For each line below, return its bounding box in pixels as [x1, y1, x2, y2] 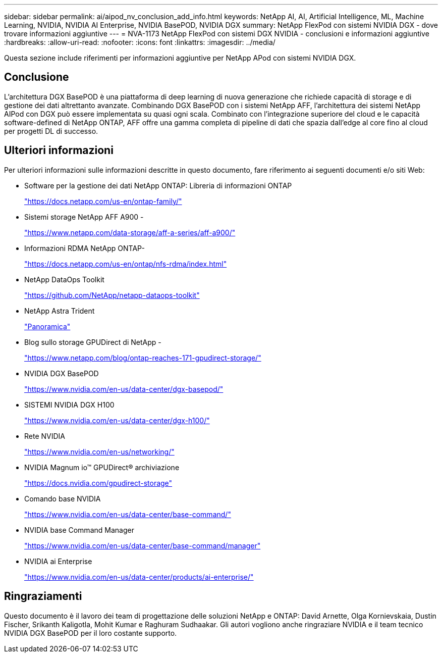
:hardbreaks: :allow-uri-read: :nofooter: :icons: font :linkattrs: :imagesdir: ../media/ [4, 38, 275, 46]
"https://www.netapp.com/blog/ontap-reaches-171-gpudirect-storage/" [24, 353, 261, 362]
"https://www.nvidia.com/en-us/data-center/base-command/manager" [24, 541, 261, 550]
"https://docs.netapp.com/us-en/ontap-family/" [24, 196, 182, 206]
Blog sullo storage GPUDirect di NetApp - [24, 337, 161, 346]
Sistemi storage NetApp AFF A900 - [24, 212, 144, 221]
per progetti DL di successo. [4, 126, 98, 135]
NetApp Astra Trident [24, 306, 95, 315]
